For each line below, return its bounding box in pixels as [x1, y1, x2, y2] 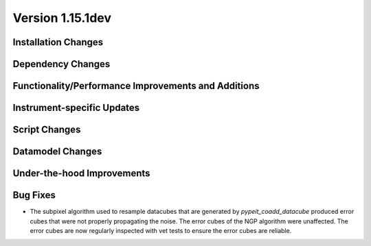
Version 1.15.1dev [12, 10, 112, 25]
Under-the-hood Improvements [12, 168, 150, 180]
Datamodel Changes [12, 146, 102, 158]
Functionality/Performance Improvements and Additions [12, 80, 260, 92]
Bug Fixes [12, 189, 56, 201]
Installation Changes [12, 36, 104, 48]
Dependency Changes [12, 58, 111, 70]
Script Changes [12, 124, 81, 136]
